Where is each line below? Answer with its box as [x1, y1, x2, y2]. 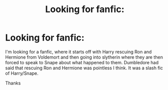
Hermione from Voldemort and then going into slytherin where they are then [5, 54, 163, 60]
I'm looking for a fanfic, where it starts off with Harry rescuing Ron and [5, 49, 152, 55]
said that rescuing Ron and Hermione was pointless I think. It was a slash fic [5, 65, 163, 71]
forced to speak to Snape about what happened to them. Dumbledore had [5, 59, 159, 65]
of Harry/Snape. [5, 70, 39, 76]
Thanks [5, 80, 21, 86]
